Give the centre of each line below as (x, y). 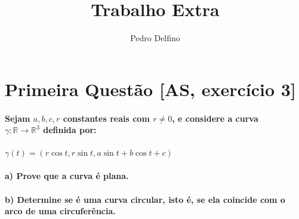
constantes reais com (106, 118)
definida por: (70, 130)
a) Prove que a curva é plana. (67, 176)
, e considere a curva (215, 118)
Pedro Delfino (155, 38)
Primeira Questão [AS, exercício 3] (150, 89)
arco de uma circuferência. (60, 211)
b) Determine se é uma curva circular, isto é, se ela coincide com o (145, 199)
